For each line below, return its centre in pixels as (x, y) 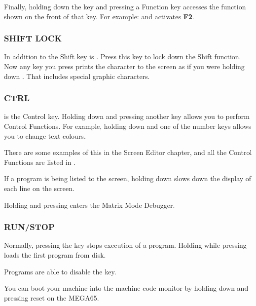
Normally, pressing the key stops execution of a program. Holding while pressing (125, 245)
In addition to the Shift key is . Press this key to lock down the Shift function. (123, 57)
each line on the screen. (39, 188)
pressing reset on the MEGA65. (52, 297)
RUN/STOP (29, 227)
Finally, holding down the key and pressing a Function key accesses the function (125, 6)
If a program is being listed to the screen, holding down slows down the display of (128, 178)
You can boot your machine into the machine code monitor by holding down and (126, 288)
